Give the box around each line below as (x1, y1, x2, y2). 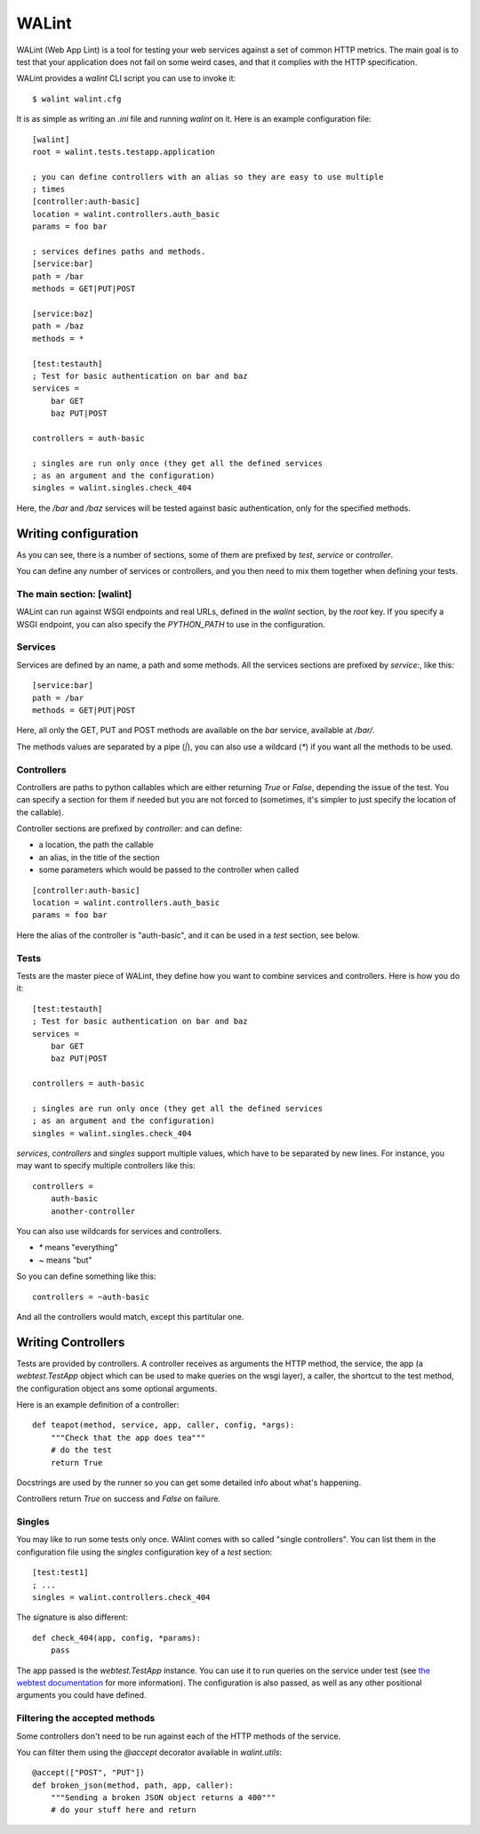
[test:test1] (32, 1567, 89, 1578)
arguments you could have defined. (16, 1690, 147, 1701)
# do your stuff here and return (50, 1805, 197, 1815)
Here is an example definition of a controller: (16, 1400, 180, 1410)
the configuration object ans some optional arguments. (16, 1383, 218, 1394)
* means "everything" (38, 1242, 119, 1253)
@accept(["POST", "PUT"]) (32, 1767, 146, 1778)
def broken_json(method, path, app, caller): (32, 1780, 235, 1790)
